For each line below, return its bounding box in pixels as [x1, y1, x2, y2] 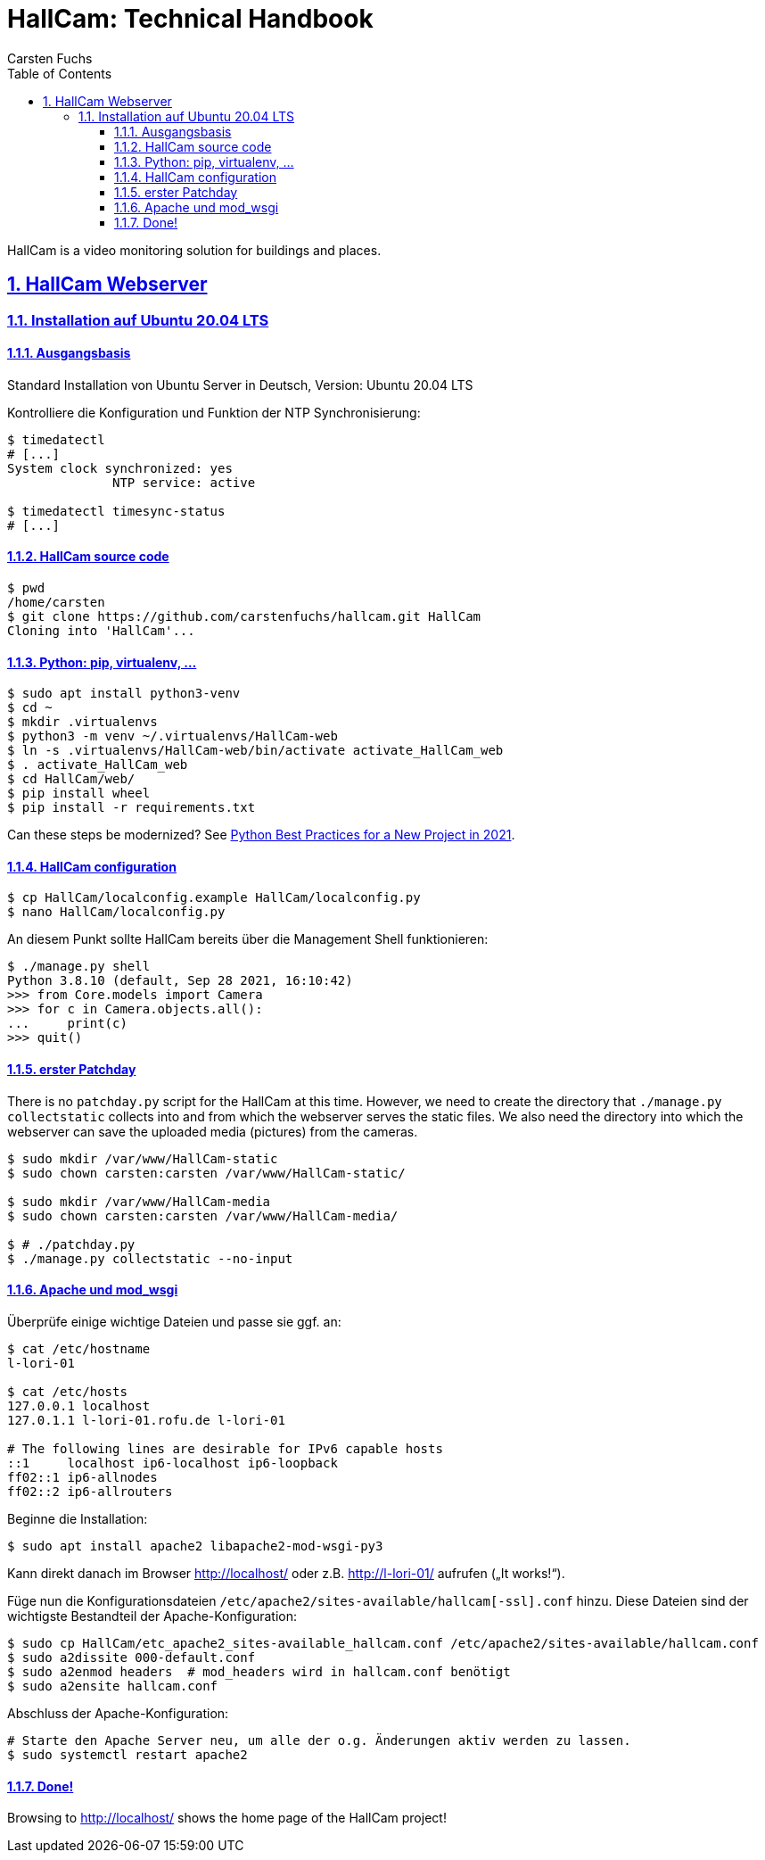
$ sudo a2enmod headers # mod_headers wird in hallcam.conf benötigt [7, 1664, 511, 1679]
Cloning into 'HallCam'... [7, 624, 195, 639]
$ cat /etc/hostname [7, 1341, 151, 1356]
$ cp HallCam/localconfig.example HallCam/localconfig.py [7, 890, 421, 905]
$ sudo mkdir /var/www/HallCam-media [7, 1194, 271, 1209]
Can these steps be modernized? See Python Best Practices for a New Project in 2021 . [7, 827, 515, 843]
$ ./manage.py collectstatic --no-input [7, 1251, 293, 1266]
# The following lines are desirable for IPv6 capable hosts [7, 1441, 443, 1456]
